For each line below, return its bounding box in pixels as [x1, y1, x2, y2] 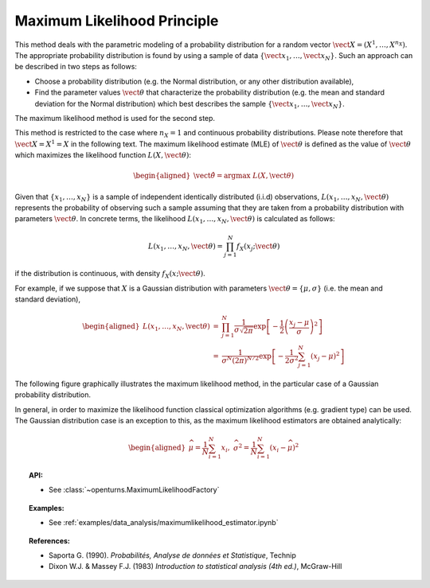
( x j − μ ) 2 [311, 350, 340, 362]
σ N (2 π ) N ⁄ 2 [221, 355, 260, 365]
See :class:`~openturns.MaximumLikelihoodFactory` [49, 485, 220, 495]
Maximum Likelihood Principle [14, 12, 219, 29]
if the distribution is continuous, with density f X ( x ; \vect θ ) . [14, 269, 206, 280]
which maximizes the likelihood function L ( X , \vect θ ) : [14, 150, 191, 160]
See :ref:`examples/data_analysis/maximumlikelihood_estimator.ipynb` [49, 518, 279, 528]
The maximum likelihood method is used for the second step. [14, 113, 215, 123]
